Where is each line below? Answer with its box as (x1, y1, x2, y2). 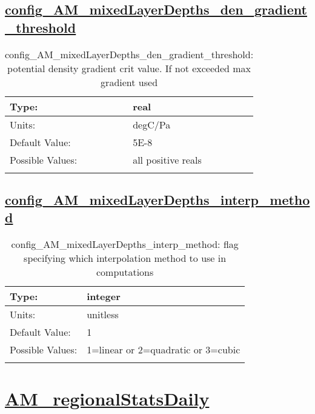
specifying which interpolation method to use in (24, 251, 227, 265)
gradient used (101, 75, 158, 89)
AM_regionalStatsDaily (5, 386, 210, 411)
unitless (87, 307, 119, 322)
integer (87, 289, 121, 304)
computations (96, 265, 154, 279)
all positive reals (133, 152, 202, 167)
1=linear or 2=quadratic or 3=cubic (87, 342, 240, 357)
